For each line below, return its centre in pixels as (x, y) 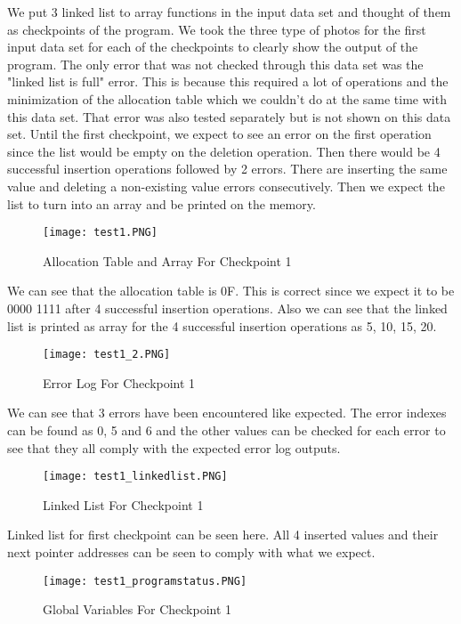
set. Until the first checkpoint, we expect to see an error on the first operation (219, 134)
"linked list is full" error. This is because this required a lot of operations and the (228, 81)
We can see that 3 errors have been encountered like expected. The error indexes (227, 413)
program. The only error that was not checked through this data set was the (215, 64)
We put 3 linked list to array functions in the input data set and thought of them (229, 12)
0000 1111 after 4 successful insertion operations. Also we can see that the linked (227, 308)
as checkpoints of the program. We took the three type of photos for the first (217, 29)
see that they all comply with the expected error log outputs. (174, 447)
